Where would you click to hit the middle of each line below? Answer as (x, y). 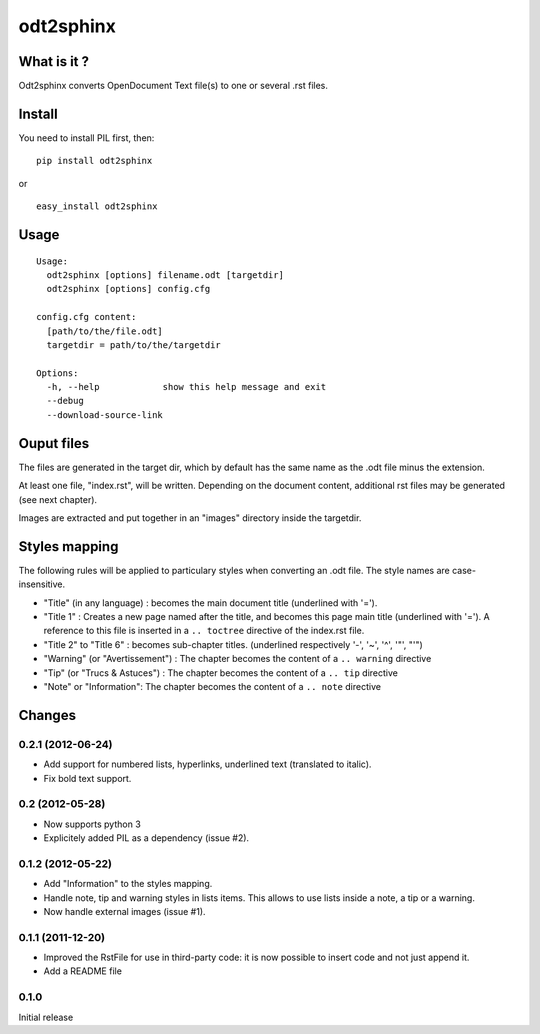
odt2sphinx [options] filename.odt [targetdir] (165, 274)
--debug (65, 401)
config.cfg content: (86, 317)
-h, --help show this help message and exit (186, 387)
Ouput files (54, 443)
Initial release (46, 1017)
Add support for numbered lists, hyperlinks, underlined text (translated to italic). (207, 764)
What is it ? (54, 61)
